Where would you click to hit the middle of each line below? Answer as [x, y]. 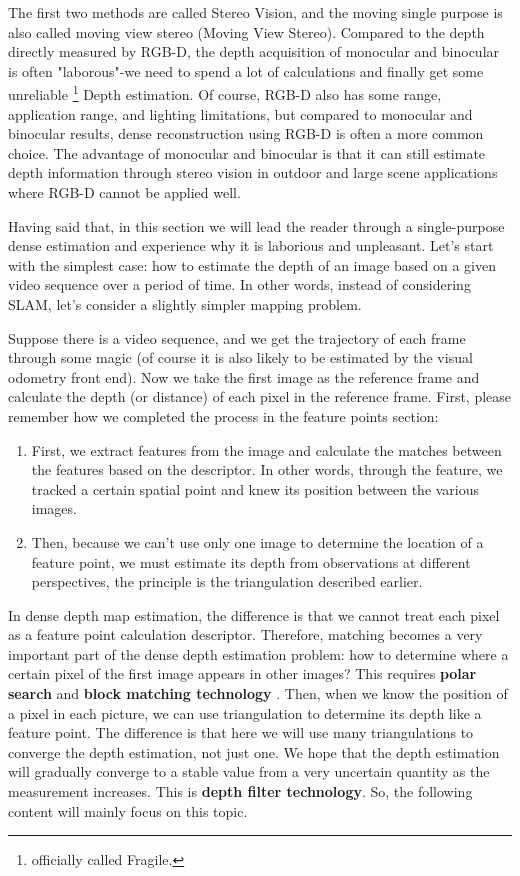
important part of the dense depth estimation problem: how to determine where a [258, 653]
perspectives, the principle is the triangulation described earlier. [227, 581]
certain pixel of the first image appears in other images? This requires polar [242, 673]
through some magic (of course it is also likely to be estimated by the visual [240, 357]
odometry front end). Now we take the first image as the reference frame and [244, 376]
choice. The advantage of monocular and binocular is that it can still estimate [247, 152]
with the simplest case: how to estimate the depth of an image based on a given [252, 264]
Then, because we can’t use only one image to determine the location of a [257, 541]
